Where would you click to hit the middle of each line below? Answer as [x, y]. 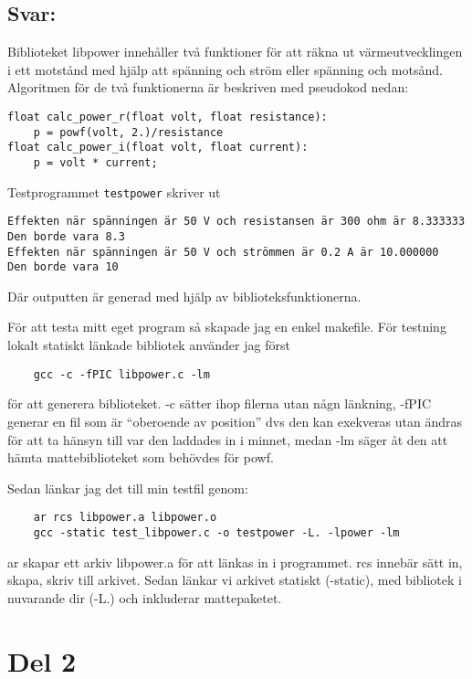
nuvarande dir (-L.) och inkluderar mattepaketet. [145, 597]
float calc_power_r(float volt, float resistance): [168, 117]
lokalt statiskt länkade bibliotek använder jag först [149, 345]
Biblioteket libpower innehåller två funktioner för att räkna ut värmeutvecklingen [235, 52]
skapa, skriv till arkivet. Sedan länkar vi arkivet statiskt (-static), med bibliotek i [235, 580]
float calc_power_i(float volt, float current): [158, 148]
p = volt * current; [95, 162]
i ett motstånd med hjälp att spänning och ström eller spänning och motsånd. [225, 69]
